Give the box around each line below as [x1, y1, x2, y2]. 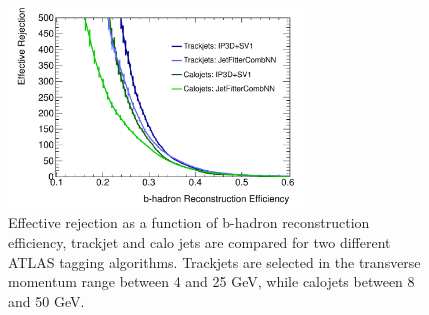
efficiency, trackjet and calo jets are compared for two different [8, 232, 391, 253]
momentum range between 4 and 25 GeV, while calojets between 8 [8, 271, 415, 292]
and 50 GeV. [8, 290, 85, 311]
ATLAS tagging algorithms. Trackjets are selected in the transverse [8, 251, 421, 272]
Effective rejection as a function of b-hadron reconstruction [8, 212, 370, 233]
